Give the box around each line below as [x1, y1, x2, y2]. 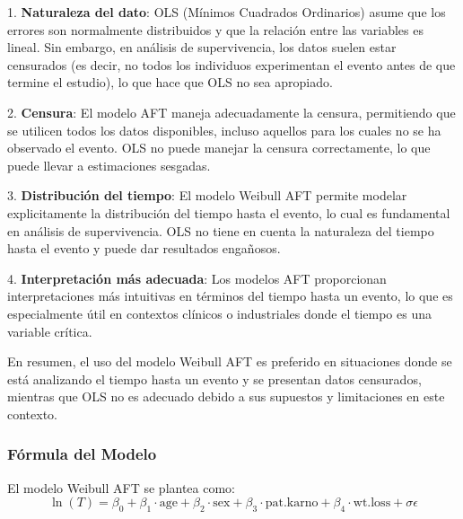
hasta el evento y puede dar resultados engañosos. [7, 239, 281, 258]
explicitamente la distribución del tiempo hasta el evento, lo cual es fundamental [7, 203, 450, 222]
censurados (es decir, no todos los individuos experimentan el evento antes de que [7, 55, 456, 74]
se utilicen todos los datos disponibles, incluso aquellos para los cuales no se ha [7, 120, 441, 139]
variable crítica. [7, 321, 92, 340]
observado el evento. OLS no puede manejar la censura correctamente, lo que [7, 138, 431, 157]
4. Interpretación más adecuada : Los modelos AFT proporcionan [7, 268, 387, 287]
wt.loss [353, 497, 391, 510]
